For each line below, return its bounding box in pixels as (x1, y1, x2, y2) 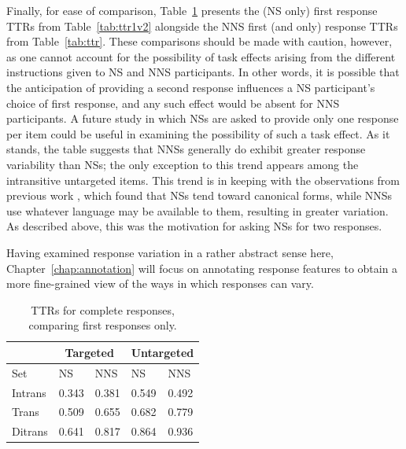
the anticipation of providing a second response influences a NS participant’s (6, 79, 375, 95)
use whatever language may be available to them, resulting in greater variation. (6, 202, 389, 219)
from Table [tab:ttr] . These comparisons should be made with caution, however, (6, 33, 393, 50)
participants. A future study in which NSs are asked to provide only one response (6, 110, 399, 127)
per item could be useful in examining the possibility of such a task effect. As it (6, 125, 390, 142)
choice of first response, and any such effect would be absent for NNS (6, 94, 340, 111)
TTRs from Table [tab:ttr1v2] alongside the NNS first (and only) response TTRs (6, 17, 398, 34)
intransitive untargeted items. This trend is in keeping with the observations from (6, 171, 400, 188)
